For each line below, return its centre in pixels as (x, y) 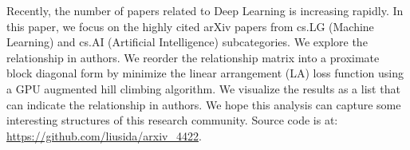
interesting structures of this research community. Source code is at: (172, 120)
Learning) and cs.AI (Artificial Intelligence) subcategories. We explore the (187, 42)
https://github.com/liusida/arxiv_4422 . (104, 135)
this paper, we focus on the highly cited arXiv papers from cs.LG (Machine (190, 26)
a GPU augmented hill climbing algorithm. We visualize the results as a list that (203, 88)
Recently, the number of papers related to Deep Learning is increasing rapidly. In (205, 10)
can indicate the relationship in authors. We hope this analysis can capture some (204, 104)
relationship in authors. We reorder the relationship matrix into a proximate (193, 57)
